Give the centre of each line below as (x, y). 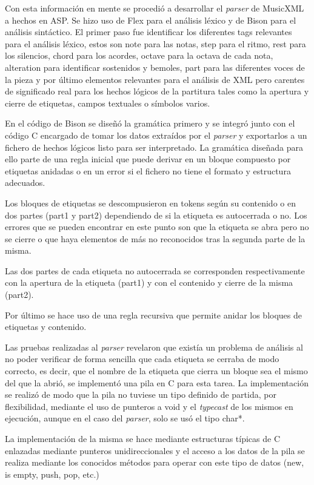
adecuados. (25, 183)
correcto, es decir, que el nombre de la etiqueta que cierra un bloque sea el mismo (156, 371)
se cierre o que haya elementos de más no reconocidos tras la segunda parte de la (155, 238)
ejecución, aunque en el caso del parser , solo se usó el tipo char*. (125, 418)
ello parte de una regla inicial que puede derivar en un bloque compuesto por (148, 159)
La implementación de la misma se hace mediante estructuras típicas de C (143, 438)
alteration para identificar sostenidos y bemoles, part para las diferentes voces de (155, 67)
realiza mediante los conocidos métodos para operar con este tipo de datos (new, (155, 462)
